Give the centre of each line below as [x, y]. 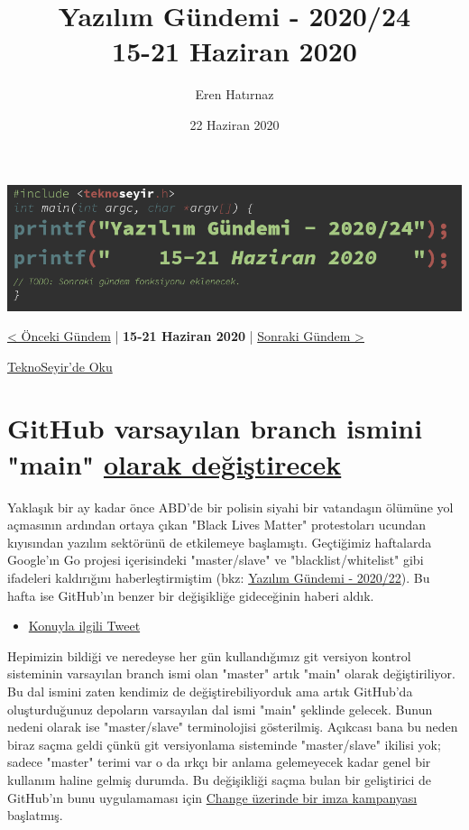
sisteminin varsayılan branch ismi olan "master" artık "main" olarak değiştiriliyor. [231, 673]
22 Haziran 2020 [234, 124]
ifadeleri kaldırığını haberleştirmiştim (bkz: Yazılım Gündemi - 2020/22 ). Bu [219, 577]
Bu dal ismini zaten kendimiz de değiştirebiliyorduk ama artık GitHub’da [210, 691]
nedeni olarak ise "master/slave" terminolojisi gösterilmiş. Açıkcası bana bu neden [233, 727]
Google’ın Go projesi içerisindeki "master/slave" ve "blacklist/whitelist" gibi [216, 560]
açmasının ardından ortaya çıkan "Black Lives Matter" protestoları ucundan [216, 525]
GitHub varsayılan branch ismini [215, 428]
